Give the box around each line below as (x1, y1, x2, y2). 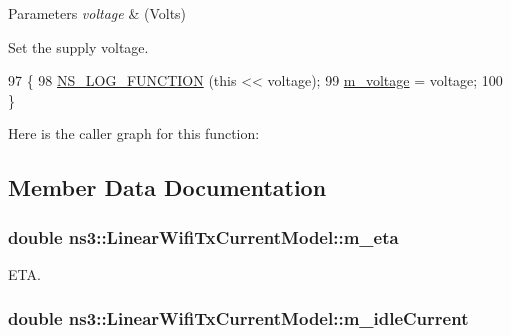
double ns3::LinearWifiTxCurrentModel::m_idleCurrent (8, 306, 469, 331)
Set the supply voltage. (8, 36, 149, 57)
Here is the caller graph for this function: (8, 123, 260, 144)
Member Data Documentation (8, 172, 327, 203)
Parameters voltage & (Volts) (8, 3, 187, 23)
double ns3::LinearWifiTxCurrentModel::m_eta (8, 224, 399, 249)
